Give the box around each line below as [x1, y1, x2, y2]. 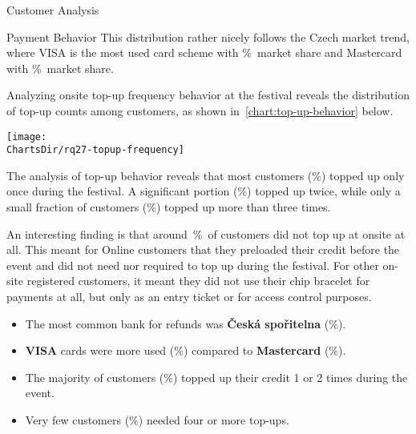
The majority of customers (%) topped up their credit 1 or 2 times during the [25, 368, 408, 385]
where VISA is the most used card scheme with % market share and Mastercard [6, 44, 402, 61]
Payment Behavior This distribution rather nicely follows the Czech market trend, [6, 28, 410, 45]
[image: [6, 131, 47, 143]
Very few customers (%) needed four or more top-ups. [25, 412, 289, 428]
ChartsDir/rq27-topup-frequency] [6, 144, 184, 156]
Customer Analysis [6, 2, 99, 18]
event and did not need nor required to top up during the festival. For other [6, 256, 379, 273]
